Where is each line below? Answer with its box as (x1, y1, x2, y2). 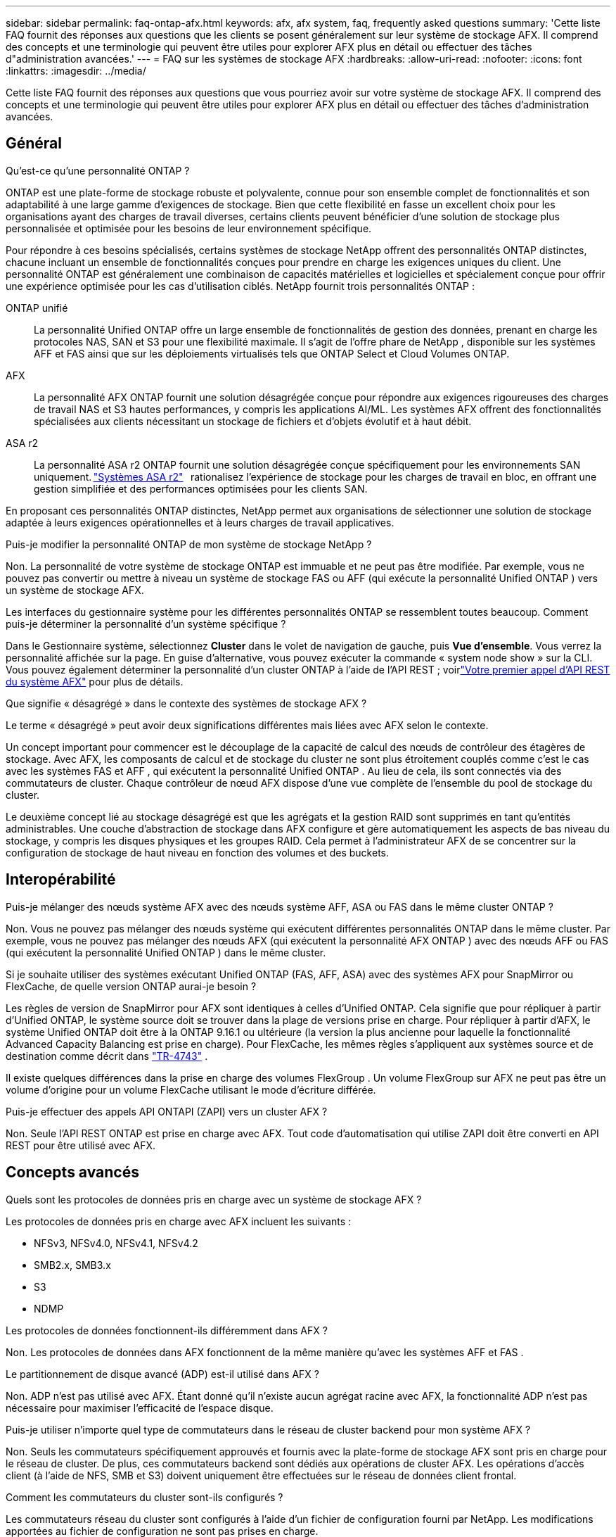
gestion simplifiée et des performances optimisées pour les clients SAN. (34, 482, 368, 495)
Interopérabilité (6, 871, 116, 889)
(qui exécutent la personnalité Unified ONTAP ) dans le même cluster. (6, 946, 326, 959)
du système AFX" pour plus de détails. (6, 675, 184, 688)
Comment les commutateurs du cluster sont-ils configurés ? (6, 1491, 283, 1503)
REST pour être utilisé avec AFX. (6, 1139, 156, 1151)
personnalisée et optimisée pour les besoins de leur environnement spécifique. (6, 222, 372, 234)
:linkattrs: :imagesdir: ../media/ (6, 65, 146, 77)
